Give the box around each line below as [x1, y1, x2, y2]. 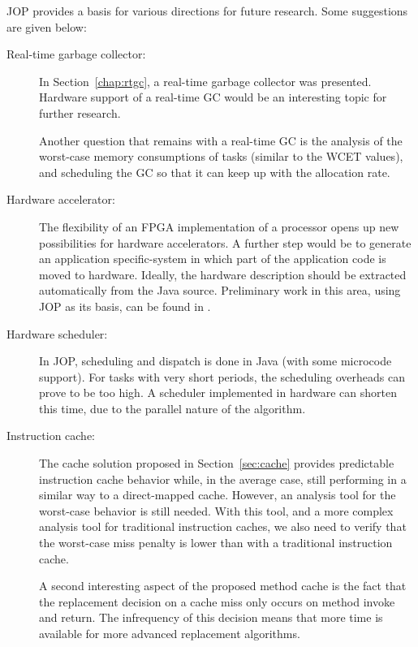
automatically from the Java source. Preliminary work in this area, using [39, 282, 401, 299]
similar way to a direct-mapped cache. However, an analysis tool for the [39, 486, 396, 503]
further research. [39, 104, 121, 121]
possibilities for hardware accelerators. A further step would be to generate [39, 234, 412, 251]
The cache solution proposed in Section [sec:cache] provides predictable [39, 455, 394, 472]
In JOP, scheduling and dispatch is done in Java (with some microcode [39, 352, 392, 369]
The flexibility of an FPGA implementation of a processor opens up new [39, 218, 399, 235]
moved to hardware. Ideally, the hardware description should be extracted [39, 265, 407, 283]
